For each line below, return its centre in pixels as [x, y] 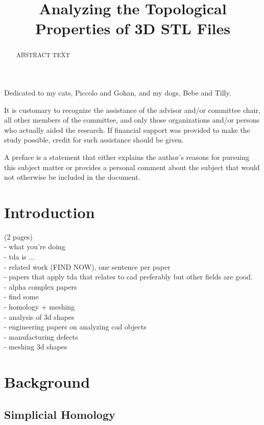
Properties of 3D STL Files [133, 28]
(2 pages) [19, 236]
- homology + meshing [40, 307]
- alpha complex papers [41, 286]
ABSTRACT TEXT [43, 55]
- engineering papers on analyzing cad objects [75, 327]
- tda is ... [19, 257]
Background [47, 382]
